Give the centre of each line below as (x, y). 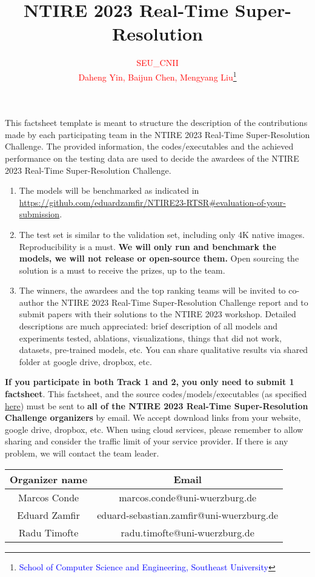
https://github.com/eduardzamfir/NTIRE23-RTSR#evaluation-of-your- (152, 202)
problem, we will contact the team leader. (82, 453)
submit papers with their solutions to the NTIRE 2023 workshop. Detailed (157, 314)
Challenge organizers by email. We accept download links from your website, (153, 417)
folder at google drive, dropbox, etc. (85, 361)
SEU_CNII (157, 63)
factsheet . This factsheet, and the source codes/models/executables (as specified (156, 394)
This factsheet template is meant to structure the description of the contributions (156, 123)
